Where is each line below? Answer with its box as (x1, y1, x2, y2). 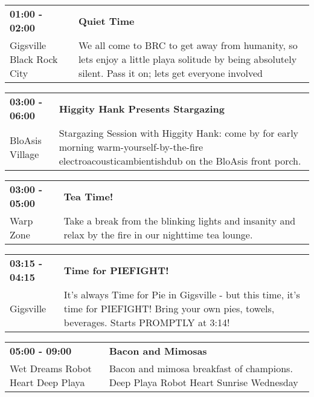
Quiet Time (78, 13, 135, 28)
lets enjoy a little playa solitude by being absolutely (78, 52, 297, 66)
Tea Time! (63, 189, 114, 203)
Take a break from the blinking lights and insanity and (63, 214, 296, 228)
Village (10, 146, 39, 161)
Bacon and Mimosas (109, 344, 207, 358)
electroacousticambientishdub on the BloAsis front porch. (59, 154, 301, 168)
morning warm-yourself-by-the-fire (59, 140, 203, 154)
